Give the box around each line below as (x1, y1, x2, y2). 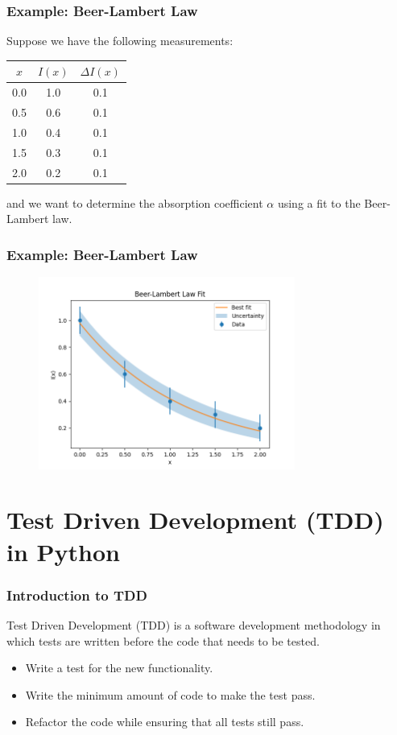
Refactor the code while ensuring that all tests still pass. (25, 713, 304, 730)
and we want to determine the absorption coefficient (6, 194, 263, 211)
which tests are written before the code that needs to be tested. (6, 632, 320, 649)
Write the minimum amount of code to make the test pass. (25, 686, 316, 703)
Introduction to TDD (6, 584, 147, 605)
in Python (6, 535, 120, 568)
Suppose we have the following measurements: (6, 32, 234, 49)
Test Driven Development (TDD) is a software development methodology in (6, 616, 381, 633)
